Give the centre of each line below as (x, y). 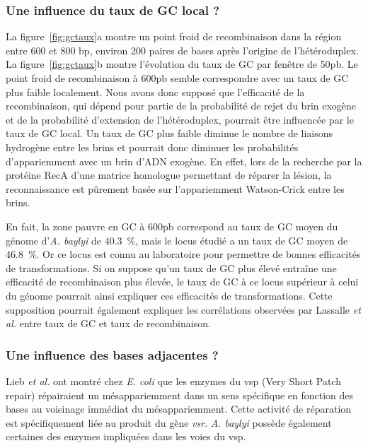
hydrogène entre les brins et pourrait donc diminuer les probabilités (152, 147)
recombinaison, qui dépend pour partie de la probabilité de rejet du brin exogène (181, 106)
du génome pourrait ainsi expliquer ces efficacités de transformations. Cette (169, 295)
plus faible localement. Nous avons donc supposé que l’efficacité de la (155, 92)
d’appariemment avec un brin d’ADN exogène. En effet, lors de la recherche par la (184, 161)
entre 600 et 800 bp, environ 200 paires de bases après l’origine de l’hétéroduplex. (182, 50)
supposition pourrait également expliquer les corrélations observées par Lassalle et (183, 309)
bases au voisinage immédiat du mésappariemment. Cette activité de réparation (179, 409)
